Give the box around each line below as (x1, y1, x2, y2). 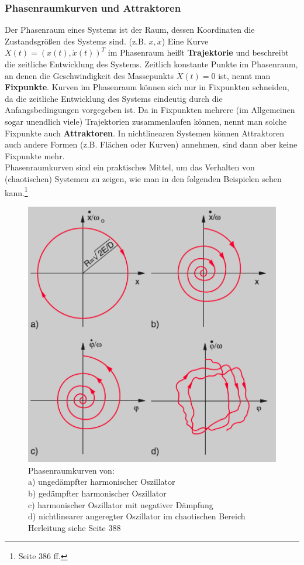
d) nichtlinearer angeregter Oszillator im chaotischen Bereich (28, 510, 246, 522)
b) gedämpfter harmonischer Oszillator (28, 487, 167, 499)
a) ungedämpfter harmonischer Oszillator (28, 475, 175, 488)
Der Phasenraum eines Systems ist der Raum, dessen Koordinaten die (5, 23, 255, 36)
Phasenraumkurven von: (28, 464, 115, 476)
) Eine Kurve (161, 35, 209, 47)
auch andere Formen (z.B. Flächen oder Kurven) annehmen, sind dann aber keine (5, 138, 298, 150)
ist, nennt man (218, 69, 271, 81)
